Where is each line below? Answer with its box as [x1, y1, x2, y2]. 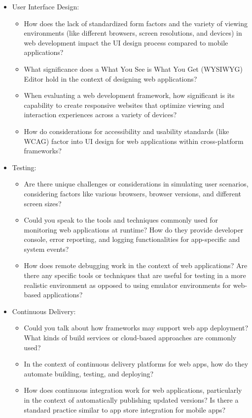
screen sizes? [24, 198, 62, 208]
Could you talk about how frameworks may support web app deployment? [24, 323, 249, 333]
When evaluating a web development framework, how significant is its [24, 90, 235, 100]
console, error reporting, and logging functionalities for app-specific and [24, 234, 240, 244]
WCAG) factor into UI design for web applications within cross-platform [24, 136, 244, 146]
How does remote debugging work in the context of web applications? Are [24, 260, 248, 271]
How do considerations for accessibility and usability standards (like [24, 126, 229, 136]
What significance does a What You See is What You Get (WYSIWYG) [24, 63, 243, 74]
